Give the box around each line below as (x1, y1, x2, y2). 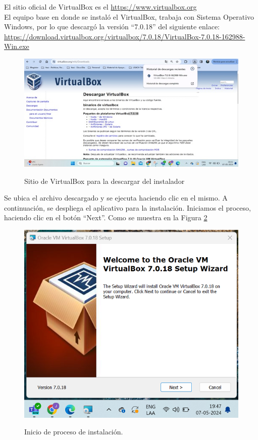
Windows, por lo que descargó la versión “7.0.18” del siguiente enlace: (4, 21, 220, 32)
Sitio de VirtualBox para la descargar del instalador (24, 175, 185, 186)
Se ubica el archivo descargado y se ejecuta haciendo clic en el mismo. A (4, 192, 228, 203)
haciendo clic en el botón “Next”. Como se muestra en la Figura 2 (4, 212, 208, 223)
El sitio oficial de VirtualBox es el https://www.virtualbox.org (4, 2, 197, 12)
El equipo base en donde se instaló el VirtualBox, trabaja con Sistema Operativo (4, 11, 254, 22)
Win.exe (4, 41, 29, 52)
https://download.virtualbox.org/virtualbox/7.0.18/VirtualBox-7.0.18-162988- (4, 31, 245, 41)
